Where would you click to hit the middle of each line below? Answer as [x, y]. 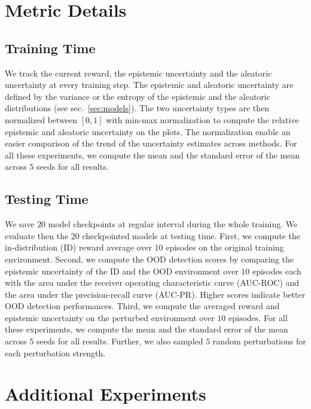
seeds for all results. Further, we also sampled [120, 341]
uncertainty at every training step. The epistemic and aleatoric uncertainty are [149, 85]
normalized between [41, 119]
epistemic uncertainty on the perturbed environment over [110, 317]
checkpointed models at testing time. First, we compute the [191, 235]
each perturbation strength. [55, 352]
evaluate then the [37, 235]
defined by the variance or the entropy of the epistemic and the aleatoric [138, 96]
